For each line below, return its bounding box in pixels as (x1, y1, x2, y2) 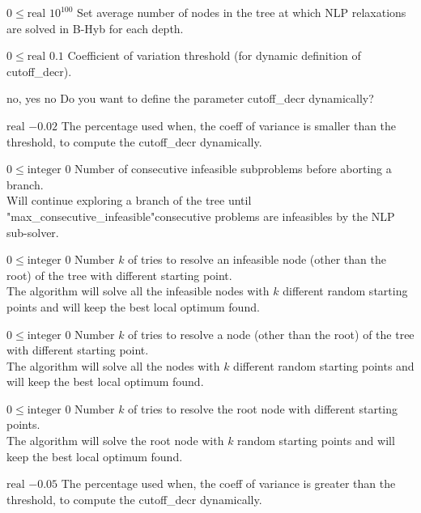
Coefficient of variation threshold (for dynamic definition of (67, 47, 361, 64)
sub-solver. (6, 223, 59, 240)
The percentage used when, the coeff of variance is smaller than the (61, 117, 397, 134)
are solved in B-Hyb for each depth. (6, 19, 184, 36)
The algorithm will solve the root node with (6, 432, 224, 449)
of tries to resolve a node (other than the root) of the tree (128, 325, 415, 342)
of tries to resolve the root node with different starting (128, 400, 398, 417)
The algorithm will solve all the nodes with (6, 357, 220, 374)
